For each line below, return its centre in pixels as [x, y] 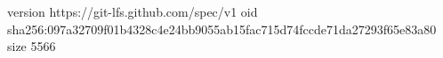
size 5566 [32, 46]
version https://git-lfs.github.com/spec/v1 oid [133, 11]
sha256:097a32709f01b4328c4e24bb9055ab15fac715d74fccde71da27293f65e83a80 [222, 29]
